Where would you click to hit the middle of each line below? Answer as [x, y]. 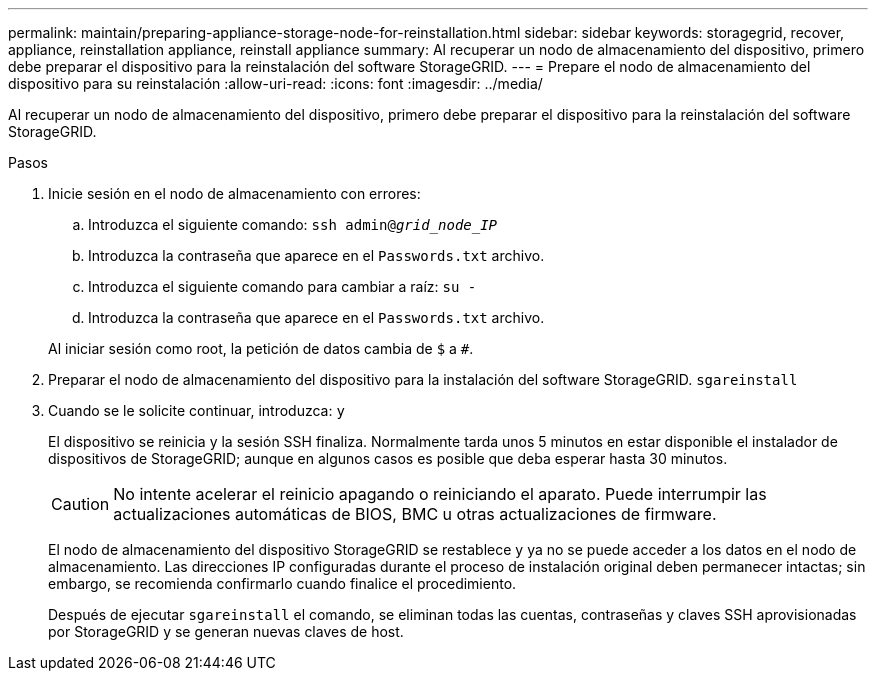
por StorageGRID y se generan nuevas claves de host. [226, 631]
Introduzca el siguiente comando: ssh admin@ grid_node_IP [293, 224]
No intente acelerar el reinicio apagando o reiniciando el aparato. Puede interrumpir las [440, 494]
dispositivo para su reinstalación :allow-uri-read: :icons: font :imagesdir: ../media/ [275, 83]
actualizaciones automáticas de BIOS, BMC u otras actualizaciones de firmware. [415, 514]
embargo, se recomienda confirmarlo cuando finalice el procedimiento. [282, 583]
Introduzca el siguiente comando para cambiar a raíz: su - [282, 286]
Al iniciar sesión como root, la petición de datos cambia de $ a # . [261, 348]
